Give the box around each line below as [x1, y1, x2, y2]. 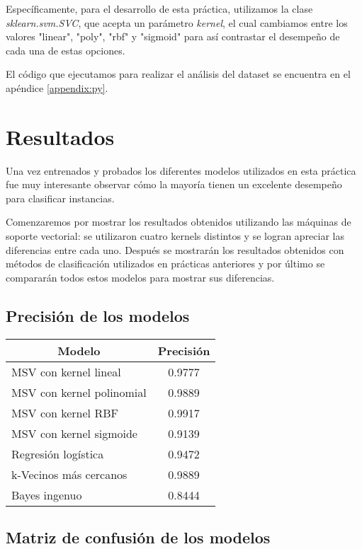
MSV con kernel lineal [11, 363, 121, 380]
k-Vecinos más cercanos [11, 466, 128, 482]
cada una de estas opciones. [6, 42, 125, 57]
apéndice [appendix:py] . [6, 80, 108, 95]
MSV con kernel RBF [11, 404, 118, 421]
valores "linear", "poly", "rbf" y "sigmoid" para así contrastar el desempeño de [6, 29, 340, 44]
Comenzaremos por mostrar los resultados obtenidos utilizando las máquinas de [6, 214, 351, 229]
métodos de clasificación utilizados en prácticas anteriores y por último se [6, 256, 325, 271]
